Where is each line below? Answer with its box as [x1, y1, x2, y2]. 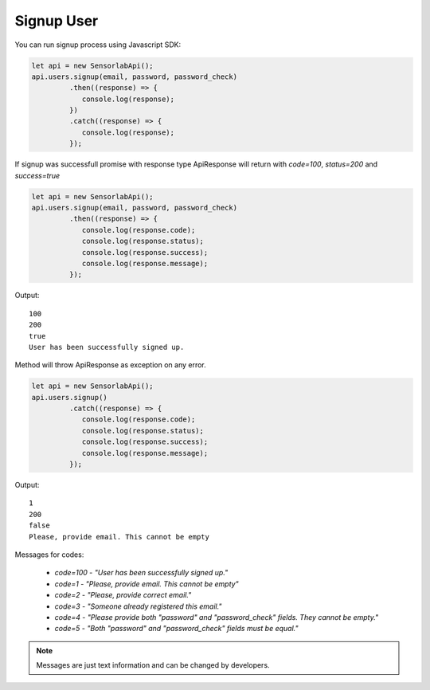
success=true [14, 171, 60, 180]
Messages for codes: [14, 550, 84, 559]
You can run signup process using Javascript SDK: [14, 40, 182, 49]
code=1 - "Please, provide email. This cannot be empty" [54, 578, 239, 589]
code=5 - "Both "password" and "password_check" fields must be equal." [54, 624, 299, 633]
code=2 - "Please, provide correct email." [54, 590, 192, 600]
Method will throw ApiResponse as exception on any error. [14, 360, 206, 370]
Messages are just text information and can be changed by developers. [36, 661, 270, 670]
